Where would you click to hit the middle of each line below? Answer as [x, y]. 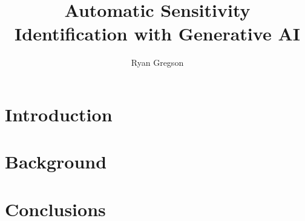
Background [56, 162]
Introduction [59, 114]
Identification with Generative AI [157, 34]
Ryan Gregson [157, 62]
